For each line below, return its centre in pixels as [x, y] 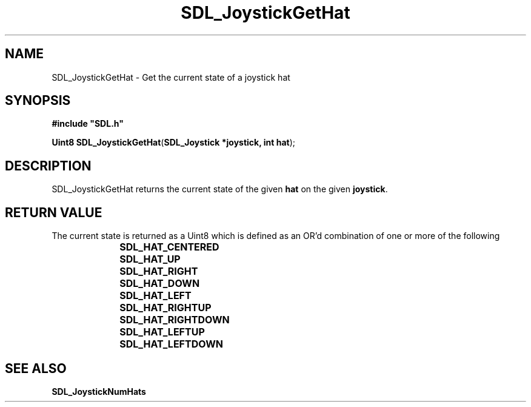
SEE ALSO [36, 368]
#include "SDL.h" [88, 124]
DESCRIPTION [48, 166]
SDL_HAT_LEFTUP [162, 332]
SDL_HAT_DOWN [160, 284]
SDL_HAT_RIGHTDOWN [175, 320]
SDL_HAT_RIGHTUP [165, 308]
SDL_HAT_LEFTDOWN [171, 344]
